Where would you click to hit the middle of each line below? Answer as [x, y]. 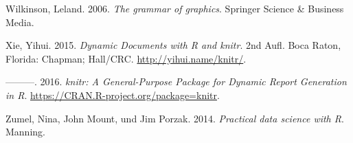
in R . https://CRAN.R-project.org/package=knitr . [113, 95]
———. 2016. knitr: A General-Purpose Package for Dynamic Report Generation [176, 81]
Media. [20, 22]
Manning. [25, 132]
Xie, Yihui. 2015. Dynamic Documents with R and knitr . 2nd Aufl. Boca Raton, [173, 45]
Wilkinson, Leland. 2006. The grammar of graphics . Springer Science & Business [175, 8]
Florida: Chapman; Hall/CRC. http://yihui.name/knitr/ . [126, 58]
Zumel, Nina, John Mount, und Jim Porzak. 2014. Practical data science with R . [175, 118]
